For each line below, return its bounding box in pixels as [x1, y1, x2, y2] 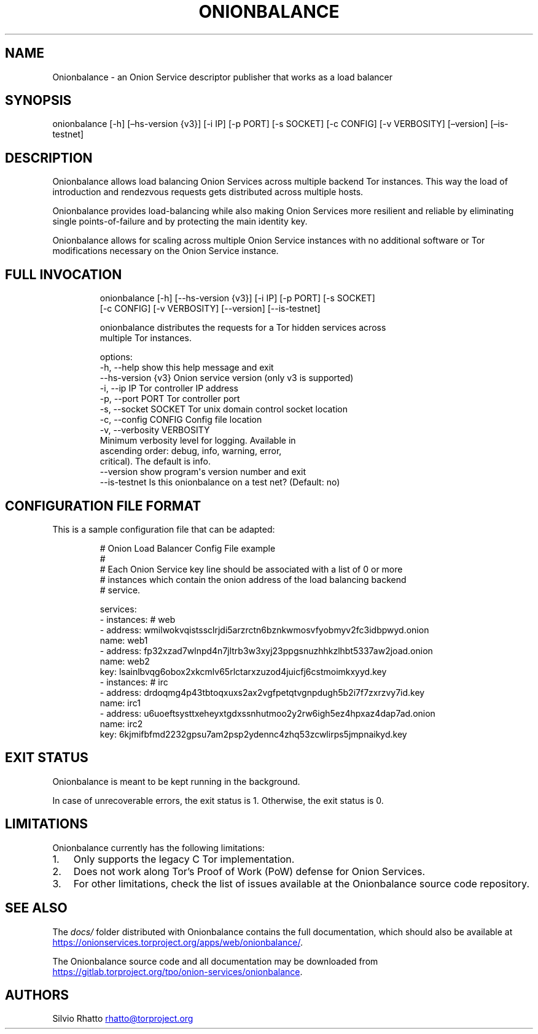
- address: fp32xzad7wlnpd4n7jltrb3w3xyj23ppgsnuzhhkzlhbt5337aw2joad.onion [99, 645, 433, 656]
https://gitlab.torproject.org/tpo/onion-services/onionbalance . [52, 966, 303, 977]
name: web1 [99, 635, 148, 646]
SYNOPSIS [5, 93, 72, 109]
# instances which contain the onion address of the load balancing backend [99, 574, 407, 585]
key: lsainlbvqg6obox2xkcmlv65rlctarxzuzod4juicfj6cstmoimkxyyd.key [99, 666, 387, 677]
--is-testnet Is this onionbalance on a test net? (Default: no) [99, 477, 340, 488]
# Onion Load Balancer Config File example [99, 542, 276, 554]
